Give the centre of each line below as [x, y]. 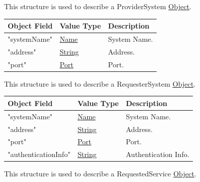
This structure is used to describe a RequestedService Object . [100, 174]
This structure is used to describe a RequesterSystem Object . [100, 83]
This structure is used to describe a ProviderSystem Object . [98, 6]
